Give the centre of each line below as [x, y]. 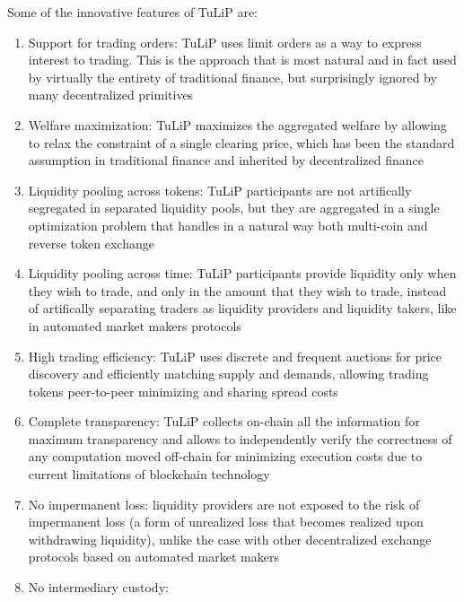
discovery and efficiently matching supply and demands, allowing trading [228, 374]
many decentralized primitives [111, 95]
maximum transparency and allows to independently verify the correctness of [240, 438]
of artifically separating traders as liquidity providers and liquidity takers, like [242, 308]
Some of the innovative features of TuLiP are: [132, 12]
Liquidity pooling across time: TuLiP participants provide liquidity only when [242, 273]
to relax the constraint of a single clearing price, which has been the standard [241, 142]
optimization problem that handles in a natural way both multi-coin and [228, 225]
